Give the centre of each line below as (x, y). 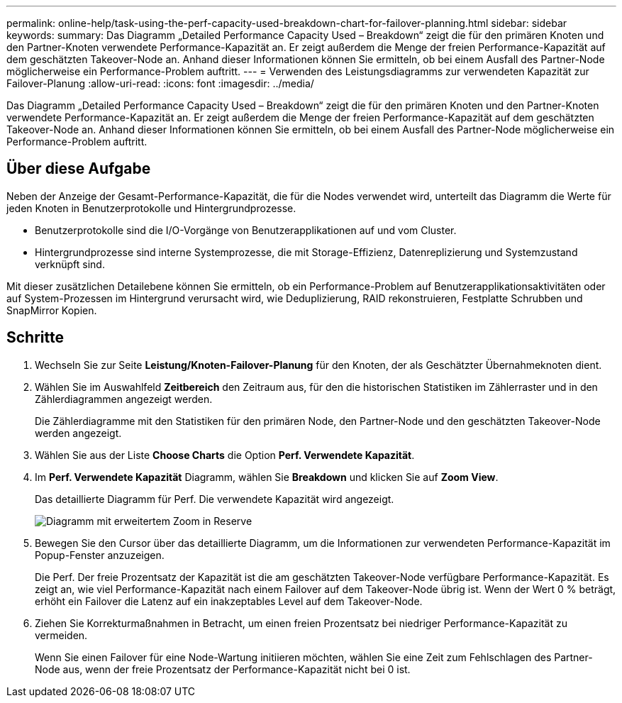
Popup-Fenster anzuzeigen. (100, 555)
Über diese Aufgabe (79, 169)
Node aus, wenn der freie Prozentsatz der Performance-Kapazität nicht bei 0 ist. (223, 669)
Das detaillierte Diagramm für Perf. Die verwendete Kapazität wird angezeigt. (215, 499)
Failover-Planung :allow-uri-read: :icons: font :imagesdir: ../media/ (160, 83)
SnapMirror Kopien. (52, 310)
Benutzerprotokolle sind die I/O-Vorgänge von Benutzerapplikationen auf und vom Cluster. (246, 230)
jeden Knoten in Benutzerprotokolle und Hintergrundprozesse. (151, 208)
